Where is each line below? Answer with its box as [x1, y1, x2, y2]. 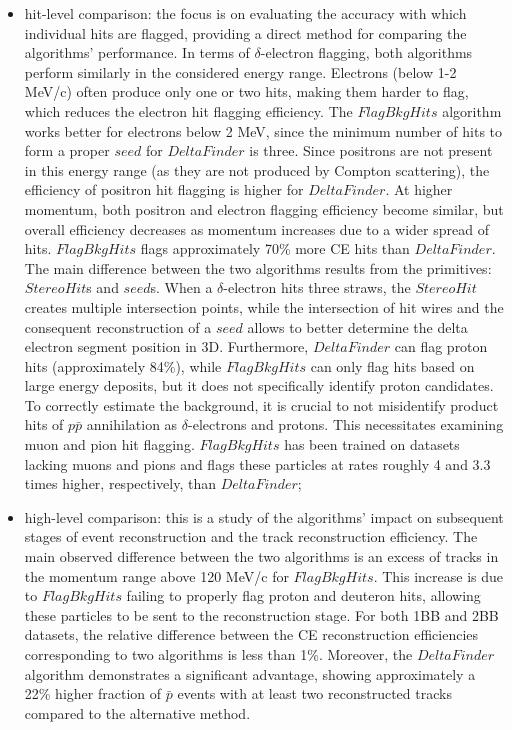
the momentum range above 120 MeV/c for [24, 565, 289, 586]
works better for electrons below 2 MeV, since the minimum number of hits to [24, 120, 503, 141]
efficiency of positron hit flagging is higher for [24, 179, 304, 200]
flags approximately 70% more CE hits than [140, 238, 410, 259]
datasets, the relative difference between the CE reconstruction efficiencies [24, 624, 479, 645]
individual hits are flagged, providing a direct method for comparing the [24, 22, 467, 43]
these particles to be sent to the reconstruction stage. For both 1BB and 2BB [24, 604, 499, 625]
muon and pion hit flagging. [24, 434, 195, 455]
